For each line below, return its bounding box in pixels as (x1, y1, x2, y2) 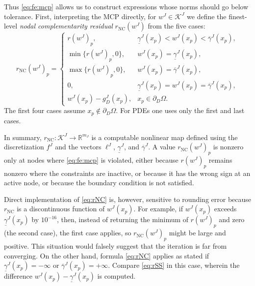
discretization (4, 142, 44, 152)
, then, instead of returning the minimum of (57, 214, 189, 225)
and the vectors (55, 142, 102, 152)
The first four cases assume (4, 105, 85, 115)
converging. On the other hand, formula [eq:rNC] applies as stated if (4, 250, 209, 260)
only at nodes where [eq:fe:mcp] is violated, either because (4, 154, 178, 165)
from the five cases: (148, 21, 205, 31)
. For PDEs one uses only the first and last (116, 105, 245, 115)
